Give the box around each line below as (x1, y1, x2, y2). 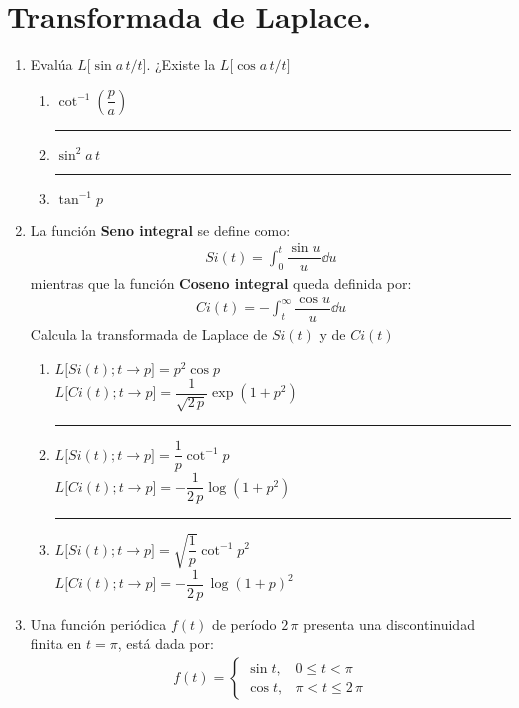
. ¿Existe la (146, 54, 216, 75)
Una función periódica (30, 613, 167, 634)
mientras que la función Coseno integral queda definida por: (30, 273, 412, 294)
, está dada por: (117, 633, 214, 654)
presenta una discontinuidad (303, 613, 475, 634)
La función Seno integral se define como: (30, 219, 291, 240)
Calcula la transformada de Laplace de (30, 324, 268, 345)
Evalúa (30, 54, 73, 75)
